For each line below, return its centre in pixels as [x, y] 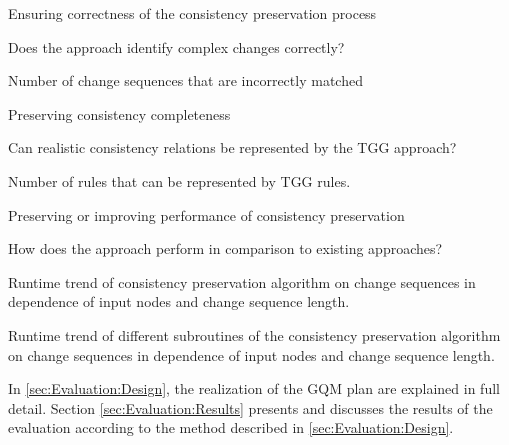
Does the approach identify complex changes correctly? [176, 46]
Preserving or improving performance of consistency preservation [206, 214]
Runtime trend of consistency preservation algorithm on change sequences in [242, 281]
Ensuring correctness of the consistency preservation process [192, 13]
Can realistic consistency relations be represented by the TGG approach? [232, 147]
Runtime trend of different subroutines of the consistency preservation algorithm [254, 334]
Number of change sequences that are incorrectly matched [185, 80]
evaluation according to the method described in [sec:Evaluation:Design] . [231, 427]
